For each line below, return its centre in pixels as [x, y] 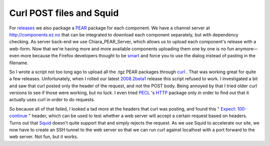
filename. [19, 63]
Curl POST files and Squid [64, 13]
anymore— [246, 49]
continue [18, 116]
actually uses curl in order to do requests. [52, 100]
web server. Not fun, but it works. [44, 137]
